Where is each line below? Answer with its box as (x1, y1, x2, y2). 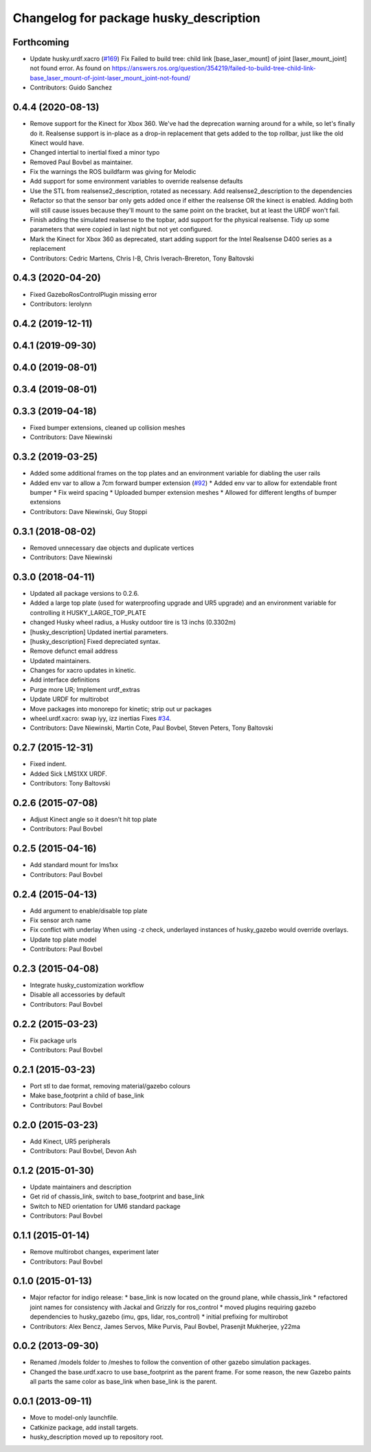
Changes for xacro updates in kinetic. (30, 667, 137, 675)
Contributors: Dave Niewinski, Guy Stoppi (30, 507, 148, 515)
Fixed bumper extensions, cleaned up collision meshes (30, 423, 185, 432)
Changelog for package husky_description (12, 10, 260, 25)
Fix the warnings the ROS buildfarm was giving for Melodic (30, 168, 196, 176)
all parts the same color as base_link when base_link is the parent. (30, 1378, 218, 1386)
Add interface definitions (30, 675, 100, 684)
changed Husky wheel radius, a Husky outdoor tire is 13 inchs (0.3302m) (30, 618, 236, 627)
